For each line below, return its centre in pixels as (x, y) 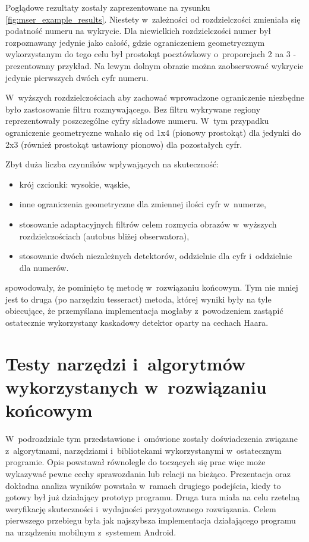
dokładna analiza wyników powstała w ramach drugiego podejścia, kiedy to (143, 485)
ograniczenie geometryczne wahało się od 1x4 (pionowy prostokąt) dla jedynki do (153, 132)
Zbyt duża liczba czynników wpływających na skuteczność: (112, 164)
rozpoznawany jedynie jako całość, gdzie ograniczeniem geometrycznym (135, 42)
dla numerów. (44, 267)
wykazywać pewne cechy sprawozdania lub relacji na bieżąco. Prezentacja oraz (148, 473)
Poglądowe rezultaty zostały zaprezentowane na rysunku (108, 7)
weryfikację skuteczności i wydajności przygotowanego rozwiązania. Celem (141, 508)
